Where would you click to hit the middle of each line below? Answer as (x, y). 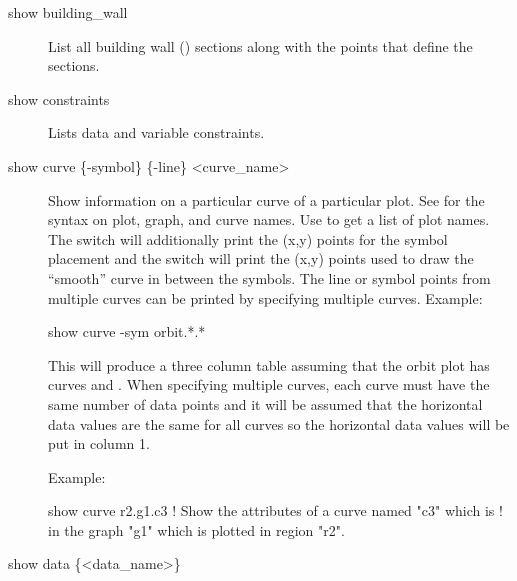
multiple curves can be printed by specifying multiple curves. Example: (265, 297)
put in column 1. (99, 443)
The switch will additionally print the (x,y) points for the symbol (248, 238)
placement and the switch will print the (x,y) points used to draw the (261, 258)
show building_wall (68, 12)
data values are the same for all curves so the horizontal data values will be (279, 423)
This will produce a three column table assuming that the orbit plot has (269, 364)
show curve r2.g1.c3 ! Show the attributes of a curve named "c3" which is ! (275, 510)
